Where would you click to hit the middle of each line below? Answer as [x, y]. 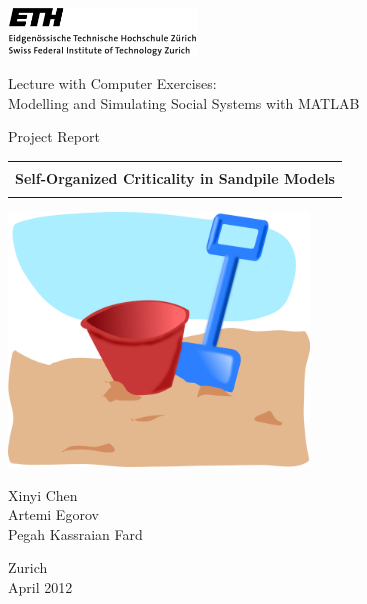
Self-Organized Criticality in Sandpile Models [175, 177]
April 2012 [40, 587]
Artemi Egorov [53, 514]
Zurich [28, 567]
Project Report [54, 136]
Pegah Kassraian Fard [75, 533]
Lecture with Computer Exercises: [112, 83]
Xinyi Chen [43, 494]
